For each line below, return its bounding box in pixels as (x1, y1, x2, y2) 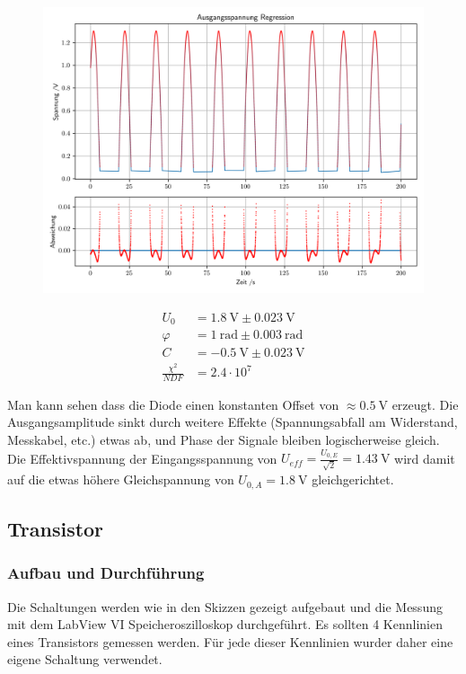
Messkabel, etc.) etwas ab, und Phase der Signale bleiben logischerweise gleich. (7, 430, 440, 449)
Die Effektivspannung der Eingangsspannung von (7, 448, 277, 467)
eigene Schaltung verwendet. (7, 650, 163, 669)
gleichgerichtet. (312, 470, 394, 489)
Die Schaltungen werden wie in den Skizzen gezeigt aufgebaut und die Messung (7, 597, 443, 616)
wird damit (394, 448, 455, 467)
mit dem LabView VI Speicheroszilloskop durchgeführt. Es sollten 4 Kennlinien (7, 615, 443, 634)
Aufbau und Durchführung (7, 562, 205, 584)
